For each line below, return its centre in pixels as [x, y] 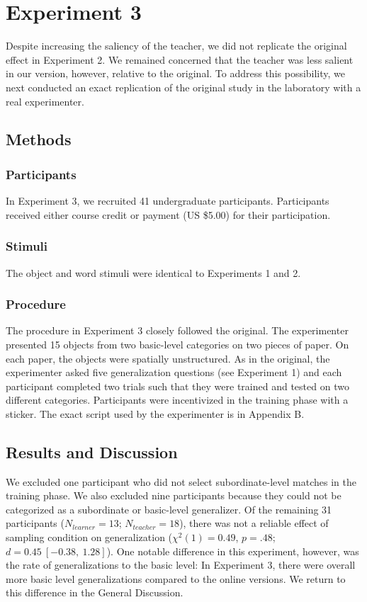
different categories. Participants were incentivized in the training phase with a [177, 400]
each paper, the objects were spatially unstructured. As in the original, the [168, 358]
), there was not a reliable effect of [254, 523]
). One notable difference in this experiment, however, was [233, 551]
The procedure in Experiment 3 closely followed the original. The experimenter [177, 330]
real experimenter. [45, 101]
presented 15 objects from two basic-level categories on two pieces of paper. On [177, 344]
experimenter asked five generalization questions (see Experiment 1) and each [174, 372]
